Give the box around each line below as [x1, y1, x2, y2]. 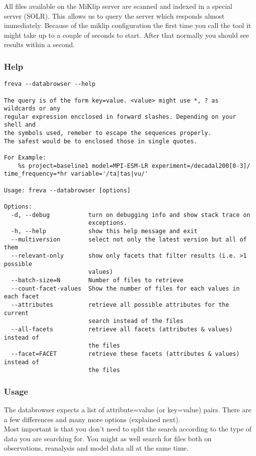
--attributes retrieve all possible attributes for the [11, 301, 229, 308]
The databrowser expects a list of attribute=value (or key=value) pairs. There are [4, 404, 252, 415]
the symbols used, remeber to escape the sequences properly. [4, 130, 212, 137]
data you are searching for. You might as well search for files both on [4, 433, 212, 443]
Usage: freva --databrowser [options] [4, 187, 131, 194]
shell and [4, 121, 36, 129]
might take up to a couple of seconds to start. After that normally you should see [4, 29, 249, 40]
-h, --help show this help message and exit [11, 228, 198, 235]
